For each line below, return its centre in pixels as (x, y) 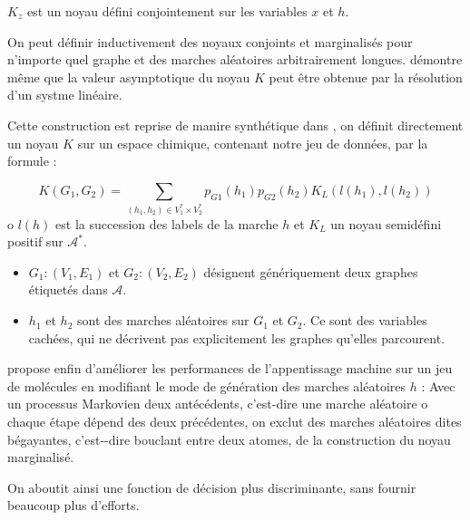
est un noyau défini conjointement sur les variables (167, 11)
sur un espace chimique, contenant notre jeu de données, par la (253, 143)
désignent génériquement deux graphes (311, 271)
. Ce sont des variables (365, 320)
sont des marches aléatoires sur (163, 320)
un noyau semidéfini (386, 223)
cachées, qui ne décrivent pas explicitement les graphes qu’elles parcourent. (237, 337)
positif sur (35, 241)
